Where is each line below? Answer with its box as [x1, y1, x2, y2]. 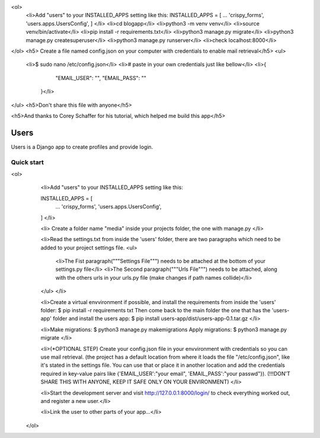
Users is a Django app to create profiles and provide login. [11, 143, 153, 151]
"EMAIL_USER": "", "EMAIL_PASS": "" [55, 74, 146, 81]
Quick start [11, 158, 44, 166]
